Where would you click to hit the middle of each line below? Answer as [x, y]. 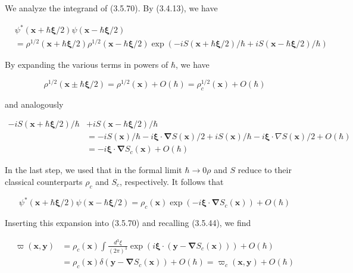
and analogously [34, 104]
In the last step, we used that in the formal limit [93, 170]
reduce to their [265, 170]
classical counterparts [44, 181]
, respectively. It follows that [172, 181]
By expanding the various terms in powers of [87, 65]
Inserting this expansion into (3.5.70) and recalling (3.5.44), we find [128, 223]
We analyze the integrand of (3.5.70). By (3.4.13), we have [111, 8]
